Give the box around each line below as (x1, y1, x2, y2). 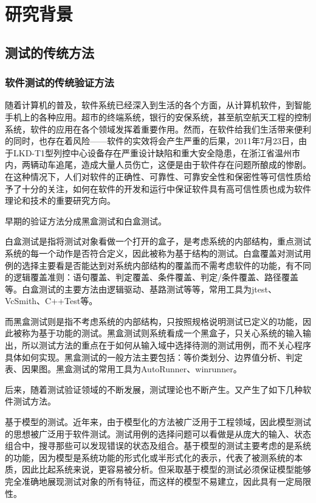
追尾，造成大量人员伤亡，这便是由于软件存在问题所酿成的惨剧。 (55, 158, 311, 171)
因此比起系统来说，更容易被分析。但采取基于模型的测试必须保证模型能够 (21, 463, 311, 476)
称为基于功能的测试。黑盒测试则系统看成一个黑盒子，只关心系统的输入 (21, 327, 303, 339)
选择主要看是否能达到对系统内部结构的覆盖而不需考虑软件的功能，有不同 (21, 258, 311, 271)
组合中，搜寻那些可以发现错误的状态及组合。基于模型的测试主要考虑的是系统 (5, 439, 311, 452)
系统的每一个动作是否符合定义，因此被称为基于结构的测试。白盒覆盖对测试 (5, 246, 303, 259)
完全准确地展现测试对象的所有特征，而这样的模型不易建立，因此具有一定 (5, 475, 294, 487)
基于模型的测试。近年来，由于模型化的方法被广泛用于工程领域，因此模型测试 (5, 415, 311, 428)
